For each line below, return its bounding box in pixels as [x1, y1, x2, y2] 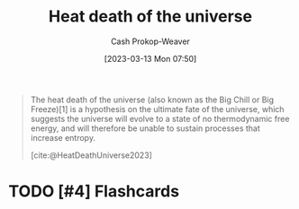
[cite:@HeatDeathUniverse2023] [30, 150, 152, 161]
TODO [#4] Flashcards [8, 181, 180, 202]
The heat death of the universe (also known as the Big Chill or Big [30, 94, 275, 105]
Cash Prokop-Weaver [110, 36, 191, 47]
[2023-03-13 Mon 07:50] [104, 53, 197, 64]
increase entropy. [30, 132, 96, 143]
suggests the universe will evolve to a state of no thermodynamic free [30, 113, 290, 124]
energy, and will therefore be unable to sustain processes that [30, 123, 260, 134]
